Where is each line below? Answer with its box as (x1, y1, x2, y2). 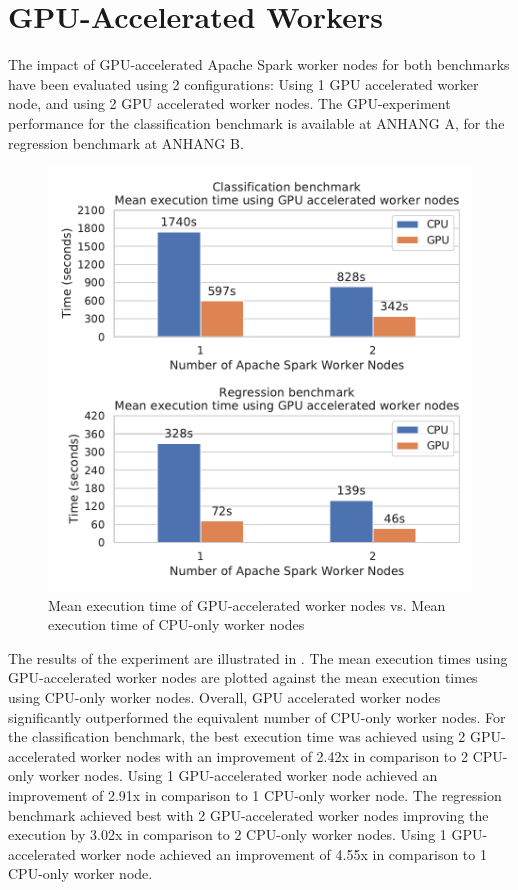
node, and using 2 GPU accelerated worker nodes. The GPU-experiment (8, 93, 451, 114)
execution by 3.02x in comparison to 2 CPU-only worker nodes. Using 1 (8, 824, 447, 845)
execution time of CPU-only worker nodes (48, 614, 305, 635)
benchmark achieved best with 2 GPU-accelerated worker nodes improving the (8, 804, 489, 825)
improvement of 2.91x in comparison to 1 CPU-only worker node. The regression (8, 785, 502, 806)
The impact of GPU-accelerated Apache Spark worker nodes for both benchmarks (8, 54, 510, 75)
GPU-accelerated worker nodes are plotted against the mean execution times (8, 667, 478, 688)
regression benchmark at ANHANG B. (8, 132, 244, 153)
